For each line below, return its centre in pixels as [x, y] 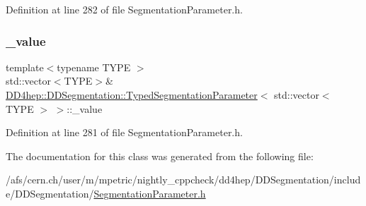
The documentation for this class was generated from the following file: [160, 156]
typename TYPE [94, 67]
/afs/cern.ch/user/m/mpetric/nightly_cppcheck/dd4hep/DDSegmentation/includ [183, 180]
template [25, 67]
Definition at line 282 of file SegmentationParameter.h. [124, 9]
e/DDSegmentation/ [50, 193]
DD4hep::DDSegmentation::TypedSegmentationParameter [132, 95]
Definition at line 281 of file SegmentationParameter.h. [124, 132]
